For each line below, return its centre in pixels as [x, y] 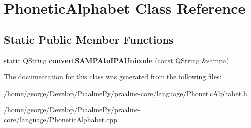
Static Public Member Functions [89, 39]
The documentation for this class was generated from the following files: [113, 77]
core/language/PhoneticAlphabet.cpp [61, 119]
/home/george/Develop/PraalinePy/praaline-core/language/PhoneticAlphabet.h [125, 93]
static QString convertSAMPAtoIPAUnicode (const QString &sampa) [117, 60]
